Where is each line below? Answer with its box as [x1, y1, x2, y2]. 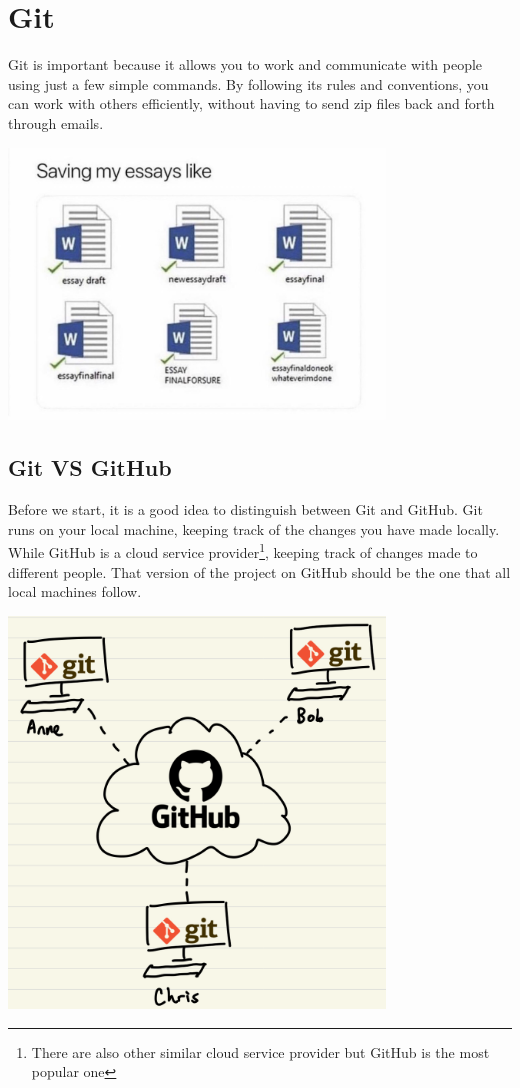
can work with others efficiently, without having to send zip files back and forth [8, 93, 495, 114]
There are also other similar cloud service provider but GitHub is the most [31, 1041, 490, 1062]
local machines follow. [8, 581, 142, 602]
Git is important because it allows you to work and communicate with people [8, 54, 483, 75]
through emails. [8, 112, 104, 133]
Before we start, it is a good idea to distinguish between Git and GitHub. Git [8, 499, 483, 520]
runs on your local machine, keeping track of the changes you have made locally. [8, 518, 500, 539]
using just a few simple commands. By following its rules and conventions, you [8, 73, 489, 94]
